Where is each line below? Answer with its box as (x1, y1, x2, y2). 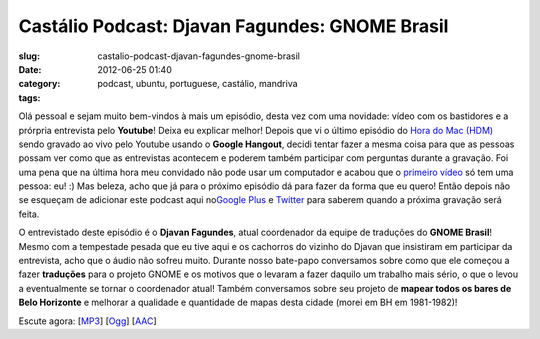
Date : (18, 63, 42, 75)
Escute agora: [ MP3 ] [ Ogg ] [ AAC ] (18, 315, 157, 327)
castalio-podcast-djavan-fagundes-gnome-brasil (97, 50, 300, 62)
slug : (18, 50, 40, 62)
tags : (18, 91, 41, 104)
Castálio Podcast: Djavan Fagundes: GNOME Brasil (18, 15, 449, 37)
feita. (18, 208, 40, 220)
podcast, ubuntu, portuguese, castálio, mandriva (97, 78, 299, 90)
